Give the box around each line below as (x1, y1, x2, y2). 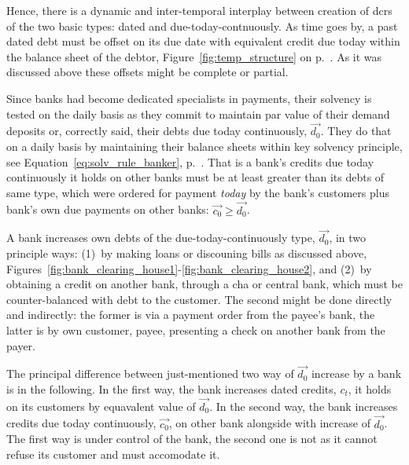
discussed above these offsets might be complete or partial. (6, 64, 289, 80)
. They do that (320, 123, 392, 139)
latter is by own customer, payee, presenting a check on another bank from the (6, 321, 385, 338)
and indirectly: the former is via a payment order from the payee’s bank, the (6, 306, 375, 323)
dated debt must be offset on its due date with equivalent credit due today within (6, 33, 400, 49)
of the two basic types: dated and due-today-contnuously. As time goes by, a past (6, 17, 398, 34)
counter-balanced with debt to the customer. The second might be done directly (6, 291, 392, 307)
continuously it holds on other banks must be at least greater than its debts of (6, 169, 385, 185)
